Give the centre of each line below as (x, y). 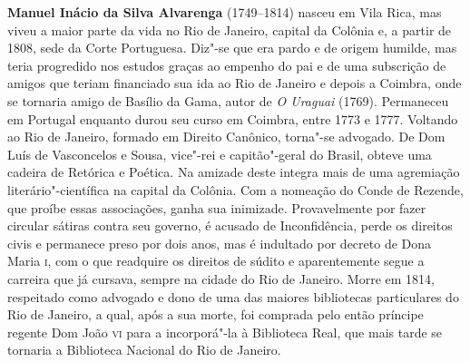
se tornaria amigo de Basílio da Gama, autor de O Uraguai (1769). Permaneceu (228, 100)
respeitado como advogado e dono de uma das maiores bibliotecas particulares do (233, 296)
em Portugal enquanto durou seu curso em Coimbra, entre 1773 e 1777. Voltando (233, 118)
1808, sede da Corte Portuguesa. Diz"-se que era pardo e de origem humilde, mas (232, 48)
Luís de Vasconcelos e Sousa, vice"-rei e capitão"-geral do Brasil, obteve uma (220, 154)
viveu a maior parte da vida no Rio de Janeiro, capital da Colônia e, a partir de (230, 29)
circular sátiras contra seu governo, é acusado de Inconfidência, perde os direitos (230, 225)
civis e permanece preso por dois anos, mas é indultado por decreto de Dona (220, 243)
